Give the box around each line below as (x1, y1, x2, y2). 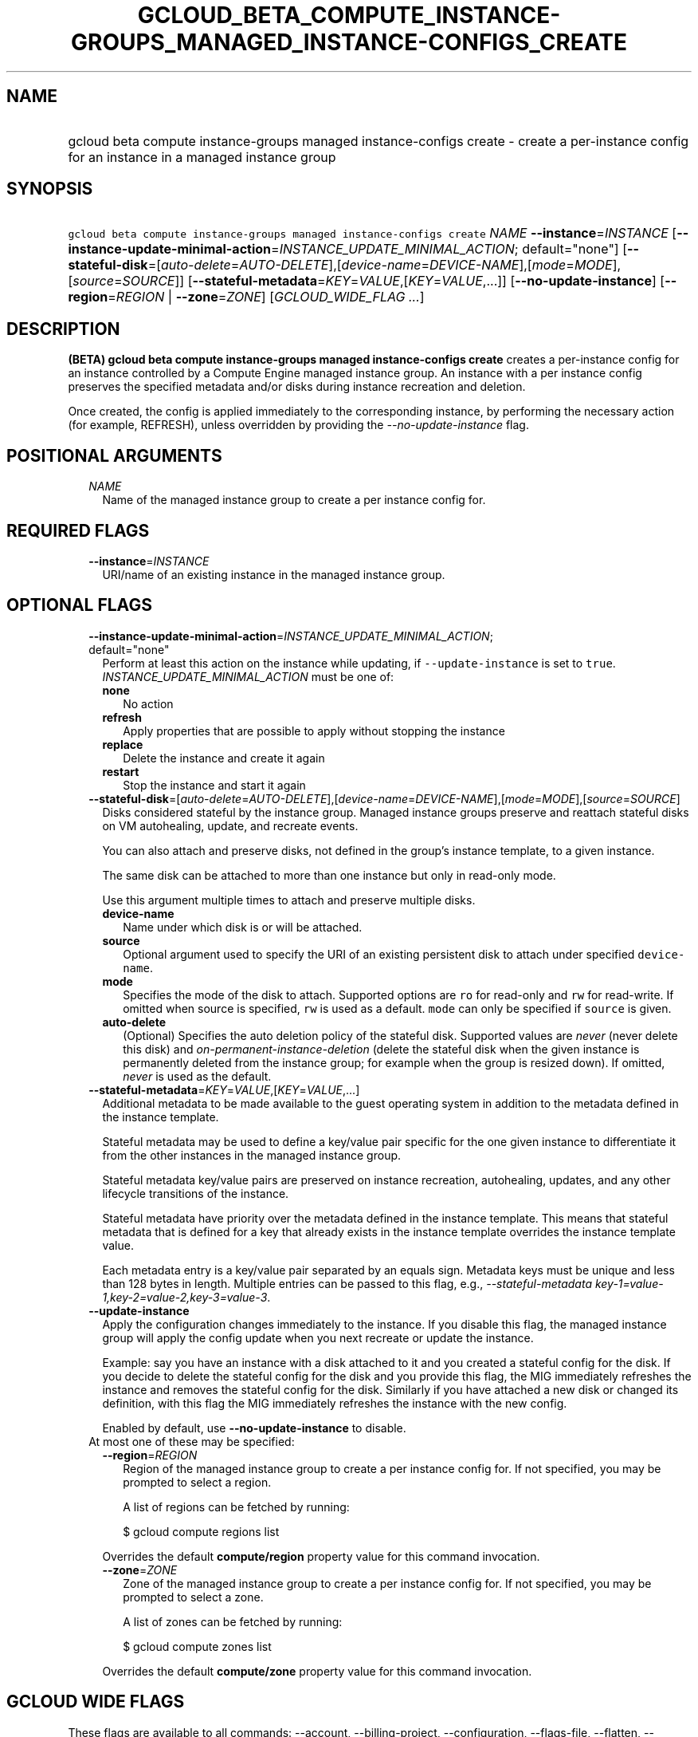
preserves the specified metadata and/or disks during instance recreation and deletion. (68, 380, 526, 394)
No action (123, 696, 174, 711)
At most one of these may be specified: (88, 1434, 295, 1448)
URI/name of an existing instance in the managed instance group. (102, 567, 445, 581)
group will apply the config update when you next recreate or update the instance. (102, 1330, 534, 1345)
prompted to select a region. (123, 1475, 272, 1489)
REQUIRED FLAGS (6, 520, 150, 541)
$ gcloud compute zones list (123, 1639, 272, 1653)
